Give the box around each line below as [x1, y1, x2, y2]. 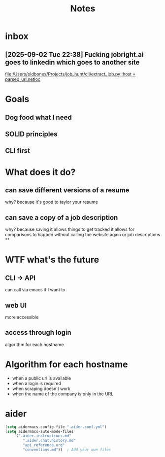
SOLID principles [5, 130, 58, 138]
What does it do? [5, 166, 76, 177]
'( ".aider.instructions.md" [14, 433, 71, 439]
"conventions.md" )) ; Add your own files [23, 447, 111, 453]
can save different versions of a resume [5, 186, 130, 194]
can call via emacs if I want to [5, 287, 66, 293]
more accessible [5, 314, 39, 320]
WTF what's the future [5, 254, 99, 265]
